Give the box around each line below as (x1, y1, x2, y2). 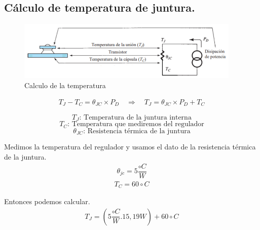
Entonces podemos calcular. (4, 196, 90, 207)
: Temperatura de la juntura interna (79, 114, 192, 121)
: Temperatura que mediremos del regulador (67, 121, 204, 128)
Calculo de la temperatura (24, 80, 106, 90)
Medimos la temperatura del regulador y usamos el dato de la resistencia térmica (4, 141, 256, 152)
